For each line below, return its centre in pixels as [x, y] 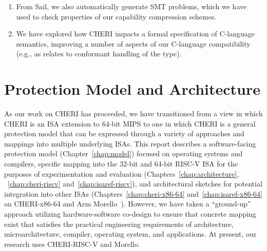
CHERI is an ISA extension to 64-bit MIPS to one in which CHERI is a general [130, 123]
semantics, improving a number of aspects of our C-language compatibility [133, 43]
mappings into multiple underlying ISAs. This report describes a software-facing [130, 143]
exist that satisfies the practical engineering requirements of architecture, [119, 224]
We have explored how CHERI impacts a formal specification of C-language [135, 34]
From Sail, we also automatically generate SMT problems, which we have [131, 6]
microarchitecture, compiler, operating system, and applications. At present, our [130, 234]
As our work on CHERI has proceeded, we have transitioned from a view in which [133, 113]
